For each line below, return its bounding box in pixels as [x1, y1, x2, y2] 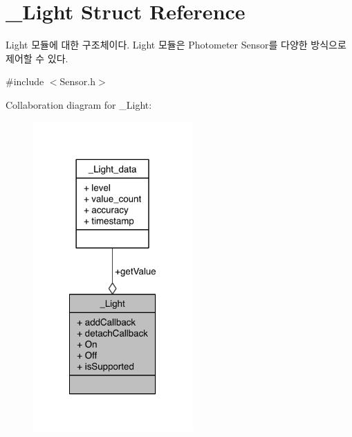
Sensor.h [59, 74, 96, 89]
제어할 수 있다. [6, 51, 68, 65]
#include [6, 74, 44, 89]
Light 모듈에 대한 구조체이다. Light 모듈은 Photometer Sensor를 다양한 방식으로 [6, 37, 346, 52]
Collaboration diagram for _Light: [6, 97, 152, 112]
